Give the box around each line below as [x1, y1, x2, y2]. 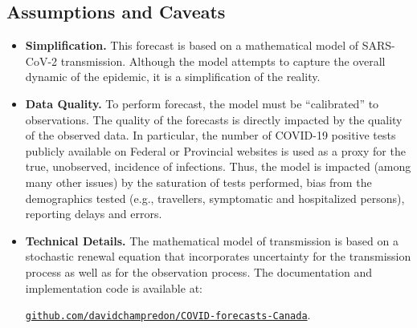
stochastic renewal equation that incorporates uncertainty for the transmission [25, 248, 411, 265]
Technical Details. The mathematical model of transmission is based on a [25, 232, 399, 249]
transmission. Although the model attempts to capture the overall [60, 52, 386, 69]
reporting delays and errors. [25, 205, 162, 222]
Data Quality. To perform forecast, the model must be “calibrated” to [25, 95, 379, 111]
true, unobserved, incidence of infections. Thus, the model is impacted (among [25, 158, 411, 175]
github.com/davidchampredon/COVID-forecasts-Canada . [25, 306, 311, 323]
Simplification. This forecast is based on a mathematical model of [25, 37, 358, 54]
